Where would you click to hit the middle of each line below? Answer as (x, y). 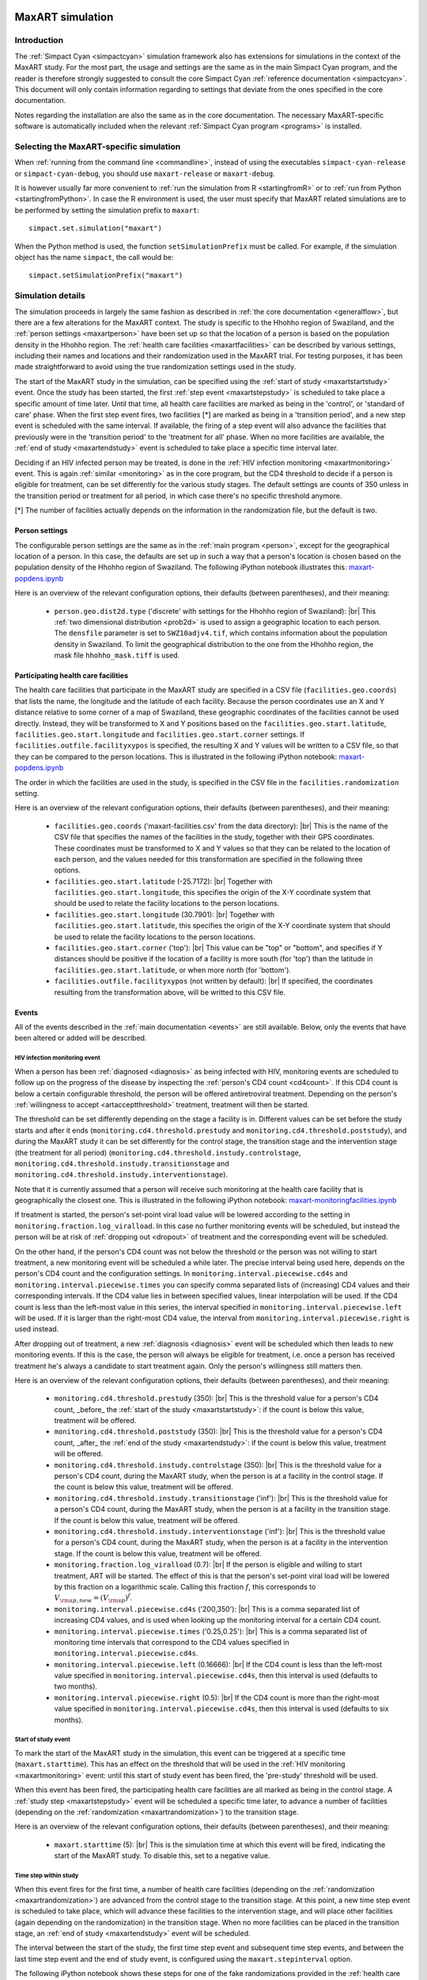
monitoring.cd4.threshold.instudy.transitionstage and (122, 1163)
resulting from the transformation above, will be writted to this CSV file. (170, 992)
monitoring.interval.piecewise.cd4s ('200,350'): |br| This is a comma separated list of (207, 1609)
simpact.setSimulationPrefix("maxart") (106, 276)
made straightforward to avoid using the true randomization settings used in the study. (155, 367)
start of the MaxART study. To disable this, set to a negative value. (162, 1856)
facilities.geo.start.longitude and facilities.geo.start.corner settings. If (160, 735)
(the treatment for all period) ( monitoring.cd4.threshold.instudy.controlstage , (158, 1152)
